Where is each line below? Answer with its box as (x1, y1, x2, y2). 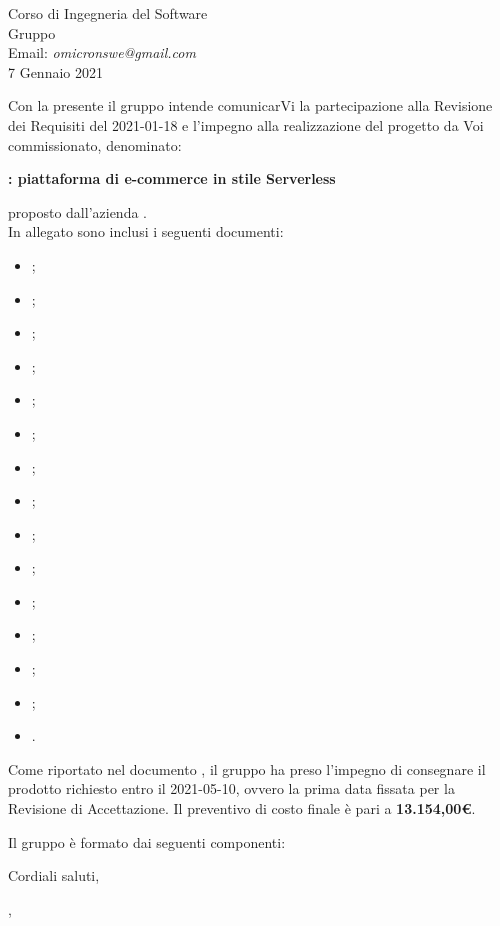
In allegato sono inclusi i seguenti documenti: (8, 221, 284, 242)
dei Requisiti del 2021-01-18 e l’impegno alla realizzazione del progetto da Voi (8, 114, 484, 135)
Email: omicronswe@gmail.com (8, 42, 196, 63)
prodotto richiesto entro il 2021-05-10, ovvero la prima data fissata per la (8, 778, 455, 799)
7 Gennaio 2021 (8, 61, 103, 82)
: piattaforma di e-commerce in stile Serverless (8, 168, 336, 189)
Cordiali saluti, (8, 865, 100, 886)
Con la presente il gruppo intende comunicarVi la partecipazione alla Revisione (8, 95, 493, 116)
